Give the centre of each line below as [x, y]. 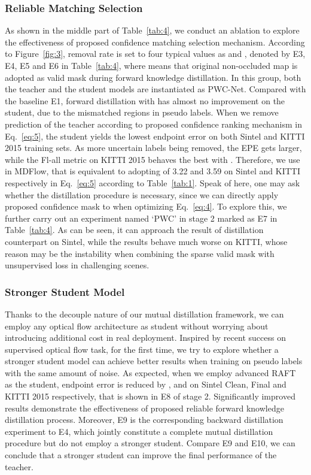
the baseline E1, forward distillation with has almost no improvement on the [145, 100]
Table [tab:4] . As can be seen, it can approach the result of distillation [134, 230]
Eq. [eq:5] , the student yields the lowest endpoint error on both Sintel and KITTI [155, 136]
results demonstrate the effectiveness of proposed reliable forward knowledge [144, 408]
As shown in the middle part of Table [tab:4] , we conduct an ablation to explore [152, 30]
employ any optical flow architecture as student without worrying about [137, 326]
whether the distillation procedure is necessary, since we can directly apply [142, 194]
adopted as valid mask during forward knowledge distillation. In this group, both [153, 77]
